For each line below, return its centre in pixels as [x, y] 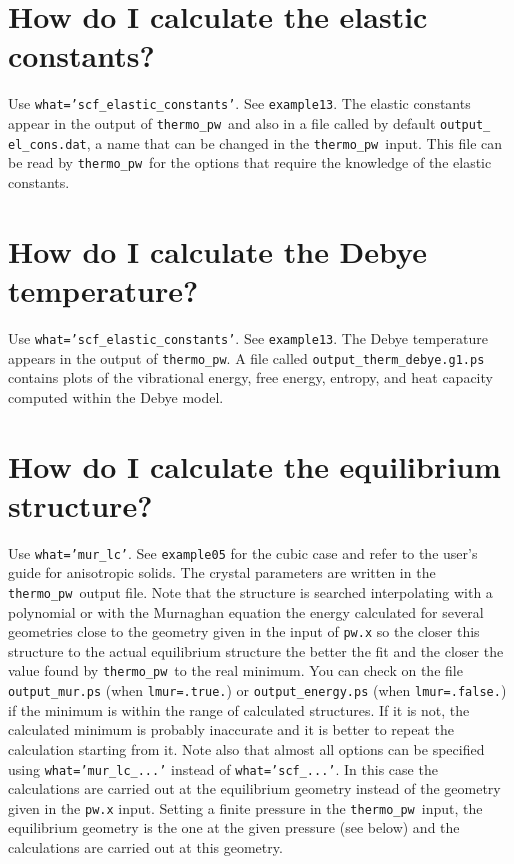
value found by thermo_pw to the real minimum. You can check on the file [235, 670]
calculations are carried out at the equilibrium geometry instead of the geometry [254, 788]
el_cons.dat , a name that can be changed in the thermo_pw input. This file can [255, 142]
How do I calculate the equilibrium [254, 465]
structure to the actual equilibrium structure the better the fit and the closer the [256, 650]
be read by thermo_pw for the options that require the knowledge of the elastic [250, 162]
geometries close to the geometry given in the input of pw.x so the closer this [244, 631]
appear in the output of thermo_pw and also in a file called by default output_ [249, 122]
